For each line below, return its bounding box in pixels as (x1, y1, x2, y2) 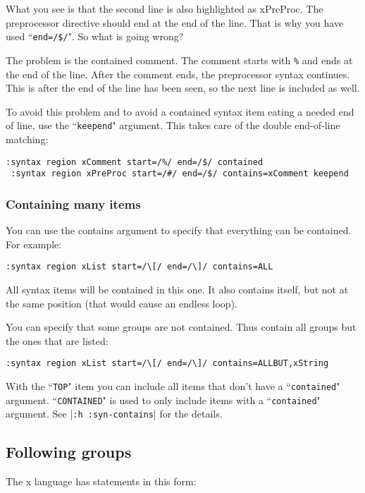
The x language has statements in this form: (6, 474, 197, 489)
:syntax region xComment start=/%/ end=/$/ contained (6, 157, 264, 167)
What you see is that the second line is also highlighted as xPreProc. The (6, 1, 323, 16)
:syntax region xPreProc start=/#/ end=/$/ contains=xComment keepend (11, 169, 349, 179)
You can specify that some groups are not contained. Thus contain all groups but (6, 319, 357, 334)
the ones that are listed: (6, 333, 109, 348)
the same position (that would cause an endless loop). (6, 296, 237, 310)
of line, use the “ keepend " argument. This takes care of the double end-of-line (6, 118, 340, 133)
